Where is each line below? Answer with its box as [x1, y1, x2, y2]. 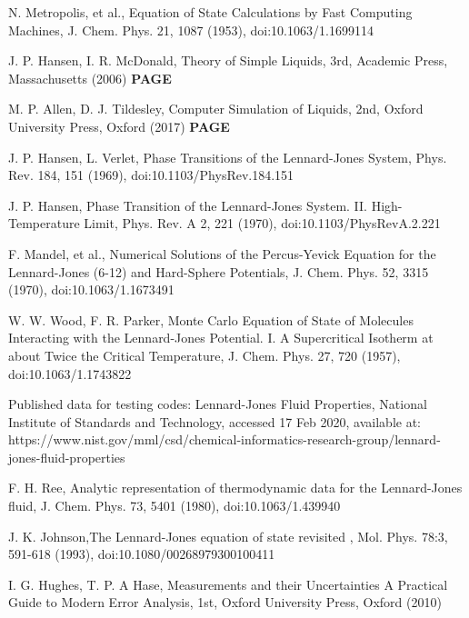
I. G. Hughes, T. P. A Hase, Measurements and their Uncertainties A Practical [8, 574, 448, 593]
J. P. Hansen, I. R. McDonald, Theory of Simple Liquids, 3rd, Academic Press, [8, 51, 448, 70]
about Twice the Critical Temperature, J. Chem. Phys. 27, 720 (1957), [8, 345, 401, 364]
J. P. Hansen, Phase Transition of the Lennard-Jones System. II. [8, 195, 368, 214]
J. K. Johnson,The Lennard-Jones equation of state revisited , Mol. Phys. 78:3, [8, 526, 448, 545]
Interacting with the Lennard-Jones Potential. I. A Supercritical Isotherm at [8, 328, 434, 347]
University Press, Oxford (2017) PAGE [8, 116, 230, 135]
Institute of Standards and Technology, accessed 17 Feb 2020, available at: [8, 412, 421, 431]
